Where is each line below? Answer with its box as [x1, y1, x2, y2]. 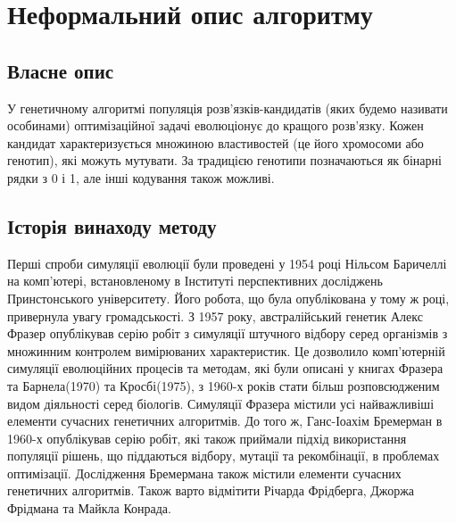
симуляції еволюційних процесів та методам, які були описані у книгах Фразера [7, 359, 444, 378]
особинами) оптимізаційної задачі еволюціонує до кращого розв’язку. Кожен [7, 116, 424, 135]
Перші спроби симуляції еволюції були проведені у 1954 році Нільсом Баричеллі [7, 253, 447, 272]
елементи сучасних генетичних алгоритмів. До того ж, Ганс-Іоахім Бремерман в [7, 411, 443, 430]
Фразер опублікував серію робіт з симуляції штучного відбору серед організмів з [7, 324, 448, 343]
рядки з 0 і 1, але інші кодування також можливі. [7, 168, 275, 187]
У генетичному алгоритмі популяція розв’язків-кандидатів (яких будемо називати [7, 98, 448, 117]
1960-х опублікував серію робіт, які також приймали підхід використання [7, 428, 407, 447]
